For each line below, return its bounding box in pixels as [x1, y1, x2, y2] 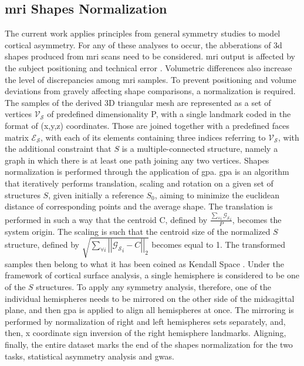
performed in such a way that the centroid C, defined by [5, 213, 208, 225]
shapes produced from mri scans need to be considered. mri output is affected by [5, 50, 295, 62]
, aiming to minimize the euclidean [154, 188, 280, 201]
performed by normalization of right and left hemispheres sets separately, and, [5, 315, 286, 327]
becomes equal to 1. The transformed [151, 238, 285, 251]
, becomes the [232, 213, 282, 225]
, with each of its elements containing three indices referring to [40, 131, 266, 143]
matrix [5, 131, 29, 143]
